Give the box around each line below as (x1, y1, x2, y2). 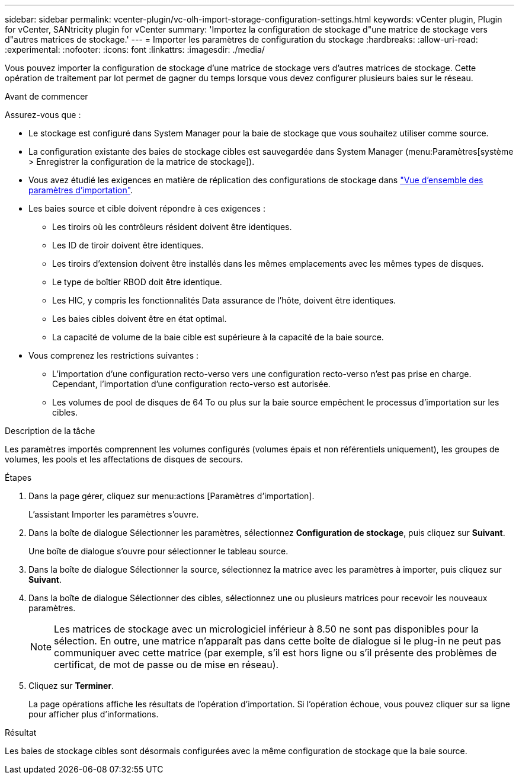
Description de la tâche (5, 426, 95, 436)
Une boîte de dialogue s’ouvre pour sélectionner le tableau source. (28, 546, 289, 556)
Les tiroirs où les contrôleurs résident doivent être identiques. (52, 222, 292, 232)
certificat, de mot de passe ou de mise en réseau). (54, 659, 279, 671)
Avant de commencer (5, 91, 88, 101)
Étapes (5, 472, 32, 483)
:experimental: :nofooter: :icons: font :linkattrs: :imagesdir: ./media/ (5, 44, 265, 55)
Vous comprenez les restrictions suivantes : (28, 350, 199, 360)
